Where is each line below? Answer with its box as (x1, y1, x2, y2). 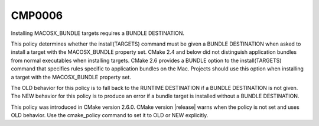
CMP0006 (11, 9, 63, 22)
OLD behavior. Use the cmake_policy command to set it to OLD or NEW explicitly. (11, 112, 209, 119)
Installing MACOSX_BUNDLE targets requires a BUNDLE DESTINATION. (11, 30, 185, 37)
